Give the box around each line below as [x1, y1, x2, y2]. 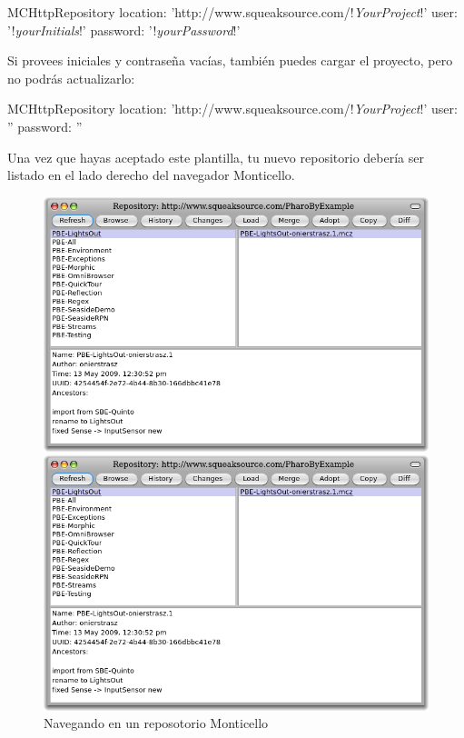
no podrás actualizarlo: [7, 68, 135, 87]
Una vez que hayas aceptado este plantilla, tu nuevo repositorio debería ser [7, 147, 424, 166]
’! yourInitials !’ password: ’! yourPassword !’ [7, 20, 241, 39]
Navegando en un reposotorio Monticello [44, 713, 269, 733]
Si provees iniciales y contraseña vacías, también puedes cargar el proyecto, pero [7, 51, 453, 70]
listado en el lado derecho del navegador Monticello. [7, 165, 295, 184]
